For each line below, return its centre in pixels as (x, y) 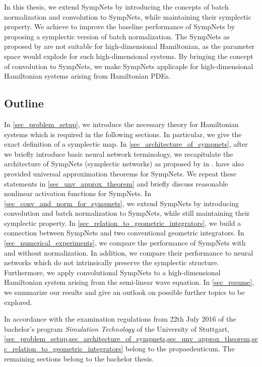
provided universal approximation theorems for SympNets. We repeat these (120, 173)
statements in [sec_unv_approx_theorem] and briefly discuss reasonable (116, 183)
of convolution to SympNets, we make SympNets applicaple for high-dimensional (129, 66)
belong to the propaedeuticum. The (180, 349)
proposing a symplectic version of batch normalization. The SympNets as (117, 36)
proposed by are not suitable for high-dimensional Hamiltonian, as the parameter (129, 46)
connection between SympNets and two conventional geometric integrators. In (124, 233)
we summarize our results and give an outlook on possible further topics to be (124, 292)
